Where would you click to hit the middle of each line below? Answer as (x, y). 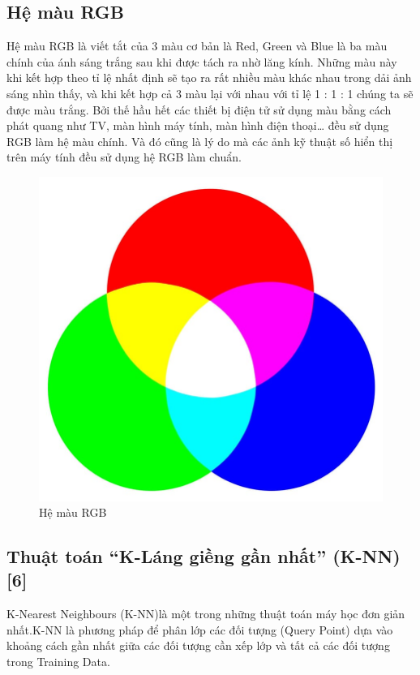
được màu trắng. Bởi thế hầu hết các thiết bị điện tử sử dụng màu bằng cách (199, 109)
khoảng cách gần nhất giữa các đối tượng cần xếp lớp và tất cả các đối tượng (198, 645)
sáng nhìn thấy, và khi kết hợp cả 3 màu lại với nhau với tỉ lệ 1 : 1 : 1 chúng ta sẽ (210, 93)
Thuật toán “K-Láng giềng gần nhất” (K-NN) (204, 556)
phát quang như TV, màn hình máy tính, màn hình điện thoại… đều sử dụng (198, 125)
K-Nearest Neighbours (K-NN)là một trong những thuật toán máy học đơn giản (206, 614)
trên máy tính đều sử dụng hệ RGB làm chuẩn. (124, 157)
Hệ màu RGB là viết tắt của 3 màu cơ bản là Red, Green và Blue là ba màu (197, 46)
